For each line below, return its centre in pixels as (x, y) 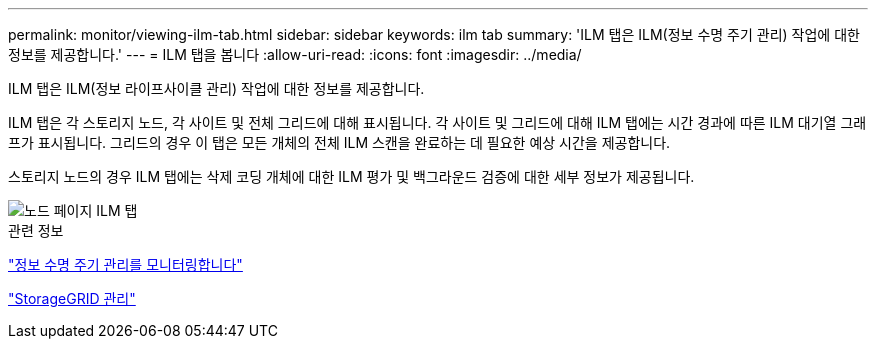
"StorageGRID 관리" (72, 298)
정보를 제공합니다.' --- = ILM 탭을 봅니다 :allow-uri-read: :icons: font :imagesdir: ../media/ (295, 54)
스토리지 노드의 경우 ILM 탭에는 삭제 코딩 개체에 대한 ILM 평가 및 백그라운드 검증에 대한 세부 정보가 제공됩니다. (351, 176)
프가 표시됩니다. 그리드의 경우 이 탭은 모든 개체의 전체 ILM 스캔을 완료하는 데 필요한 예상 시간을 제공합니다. (339, 142)
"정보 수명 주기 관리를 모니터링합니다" (125, 264)
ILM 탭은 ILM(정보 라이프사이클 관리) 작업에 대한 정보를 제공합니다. (216, 88)
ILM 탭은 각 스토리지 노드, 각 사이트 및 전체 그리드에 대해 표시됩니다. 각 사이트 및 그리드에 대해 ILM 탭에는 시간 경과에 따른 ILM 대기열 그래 (437, 122)
